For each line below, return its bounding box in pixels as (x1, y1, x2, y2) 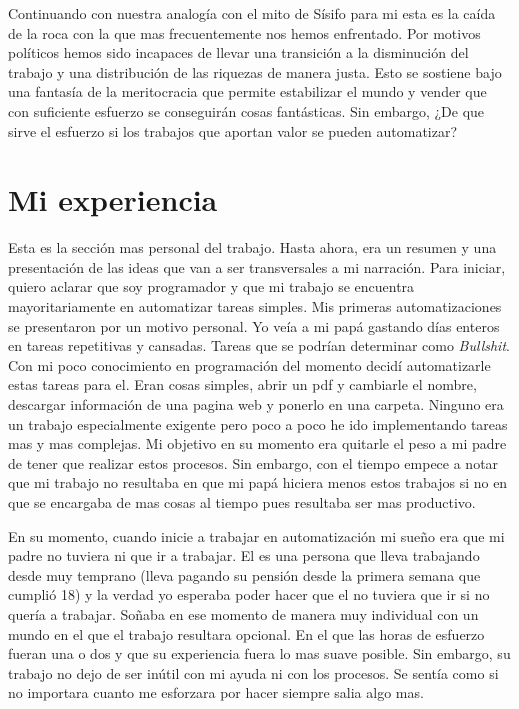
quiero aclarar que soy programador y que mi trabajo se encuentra (8, 276, 415, 297)
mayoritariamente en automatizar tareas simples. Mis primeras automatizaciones (8, 296, 502, 317)
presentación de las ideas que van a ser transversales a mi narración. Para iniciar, (8, 256, 506, 277)
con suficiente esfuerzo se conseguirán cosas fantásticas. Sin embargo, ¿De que (8, 100, 485, 121)
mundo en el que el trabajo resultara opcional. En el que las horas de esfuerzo (8, 623, 485, 644)
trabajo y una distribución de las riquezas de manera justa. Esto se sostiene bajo (8, 61, 502, 82)
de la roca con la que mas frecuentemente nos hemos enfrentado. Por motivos (8, 22, 481, 43)
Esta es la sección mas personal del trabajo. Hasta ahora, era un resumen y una (8, 237, 497, 258)
